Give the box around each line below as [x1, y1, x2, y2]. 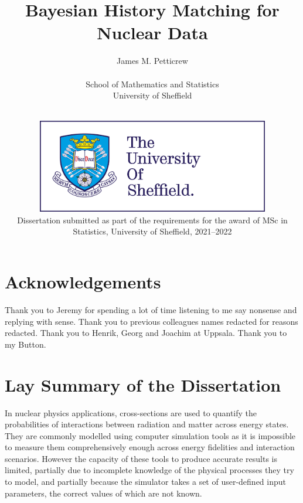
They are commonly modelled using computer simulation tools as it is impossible [5, 429, 296, 441]
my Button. [5, 338, 46, 350]
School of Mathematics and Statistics [86, 77, 219, 90]
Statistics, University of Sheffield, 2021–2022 [73, 225, 232, 237]
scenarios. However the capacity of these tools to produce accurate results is [5, 452, 277, 464]
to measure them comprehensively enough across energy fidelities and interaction [5, 441, 295, 453]
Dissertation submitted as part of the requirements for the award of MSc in [17, 213, 288, 226]
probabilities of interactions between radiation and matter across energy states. [5, 418, 289, 430]
